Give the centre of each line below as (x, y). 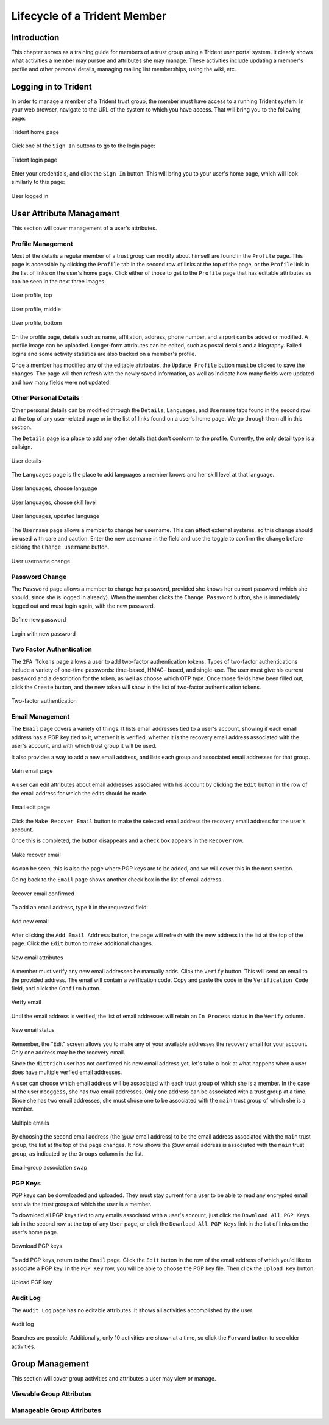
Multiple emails (30, 1123)
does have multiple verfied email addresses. (67, 1072)
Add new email (30, 921)
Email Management (41, 716)
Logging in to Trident (52, 86)
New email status (33, 1030)
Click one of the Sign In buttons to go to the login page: (83, 146)
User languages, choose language (54, 488)
